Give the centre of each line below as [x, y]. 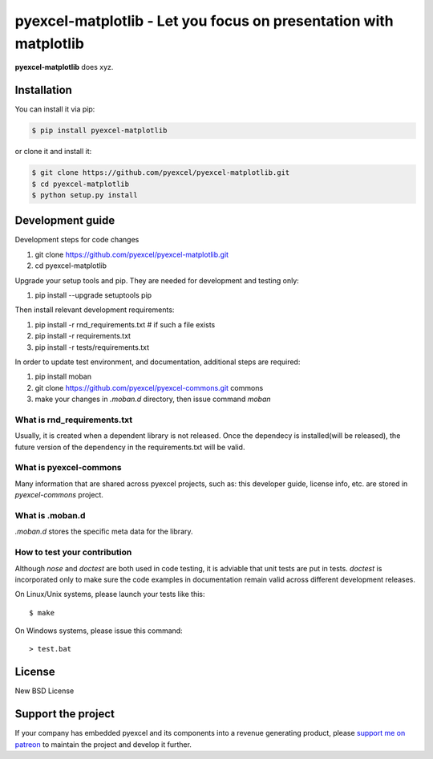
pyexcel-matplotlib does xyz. [64, 67]
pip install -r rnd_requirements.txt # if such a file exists [125, 324]
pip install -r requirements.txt [83, 336]
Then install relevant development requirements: [95, 310]
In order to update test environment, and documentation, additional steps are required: [158, 362]
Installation [43, 90]
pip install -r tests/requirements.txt [92, 347]
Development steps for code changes [77, 240]
